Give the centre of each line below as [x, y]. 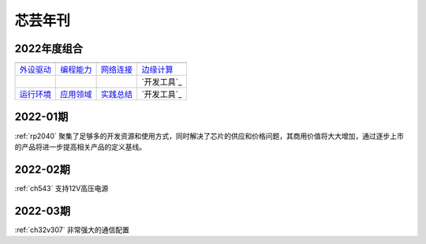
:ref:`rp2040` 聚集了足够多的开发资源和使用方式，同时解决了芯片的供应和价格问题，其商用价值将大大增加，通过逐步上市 [209, 136]
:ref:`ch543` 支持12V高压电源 [62, 188]
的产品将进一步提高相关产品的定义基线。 [80, 147]
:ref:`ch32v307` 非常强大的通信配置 [72, 230]
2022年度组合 [49, 49]
